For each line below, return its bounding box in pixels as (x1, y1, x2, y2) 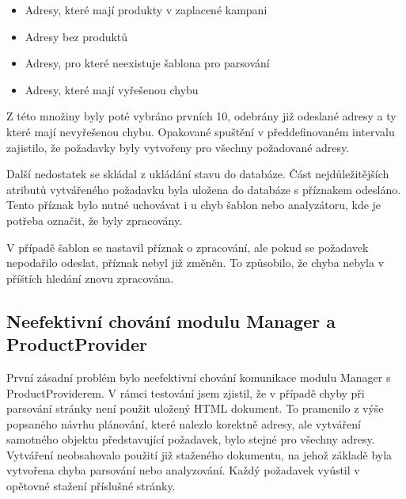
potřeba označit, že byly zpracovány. (6, 211, 183, 228)
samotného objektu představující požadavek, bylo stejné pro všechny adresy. (6, 431, 375, 448)
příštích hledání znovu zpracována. (6, 269, 174, 286)
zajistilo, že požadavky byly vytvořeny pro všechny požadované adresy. (6, 139, 350, 155)
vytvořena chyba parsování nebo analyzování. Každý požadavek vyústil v (6, 462, 360, 478)
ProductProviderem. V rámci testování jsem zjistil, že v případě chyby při (6, 384, 365, 401)
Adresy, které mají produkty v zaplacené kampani (25, 2, 268, 17)
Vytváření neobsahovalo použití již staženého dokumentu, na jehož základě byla (6, 446, 393, 463)
